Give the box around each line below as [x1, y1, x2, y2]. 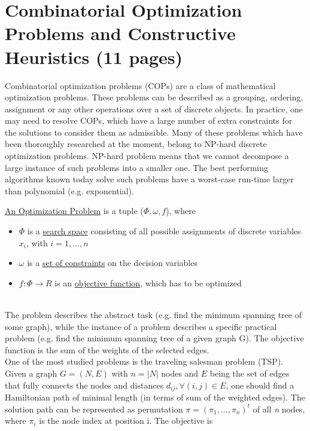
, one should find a [226, 378, 294, 391]
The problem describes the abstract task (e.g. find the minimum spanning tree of [5, 308, 302, 320]
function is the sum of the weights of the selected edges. [5, 343, 209, 356]
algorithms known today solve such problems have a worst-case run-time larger [5, 173, 294, 185]
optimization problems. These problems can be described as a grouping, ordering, [5, 91, 303, 103]
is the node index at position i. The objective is [39, 414, 213, 427]
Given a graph [5, 366, 57, 379]
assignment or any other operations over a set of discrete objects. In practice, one [5, 102, 303, 115]
